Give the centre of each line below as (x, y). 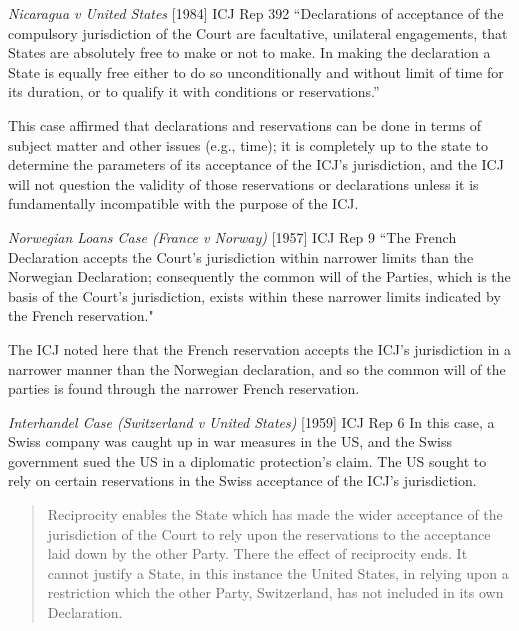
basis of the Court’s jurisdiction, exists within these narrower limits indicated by (254, 295)
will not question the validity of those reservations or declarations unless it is (243, 183)
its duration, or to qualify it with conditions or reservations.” (194, 91)
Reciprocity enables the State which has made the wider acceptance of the (275, 514)
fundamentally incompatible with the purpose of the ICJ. (183, 203)
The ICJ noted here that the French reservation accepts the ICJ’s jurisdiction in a (260, 348)
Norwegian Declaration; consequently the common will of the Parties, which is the (259, 276)
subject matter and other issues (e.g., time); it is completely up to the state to (248, 144)
